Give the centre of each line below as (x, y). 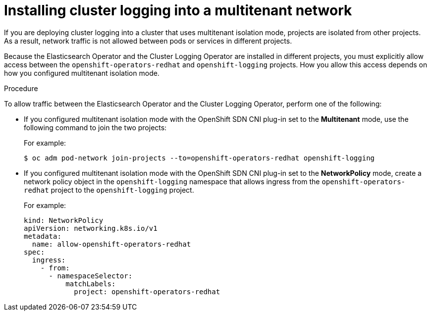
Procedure (21, 88)
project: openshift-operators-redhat (147, 291)
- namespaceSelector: (91, 276)
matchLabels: (91, 284)
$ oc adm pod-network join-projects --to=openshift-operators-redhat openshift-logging (199, 158)
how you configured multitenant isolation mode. (82, 73)
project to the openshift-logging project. (122, 190)
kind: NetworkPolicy (64, 220)
